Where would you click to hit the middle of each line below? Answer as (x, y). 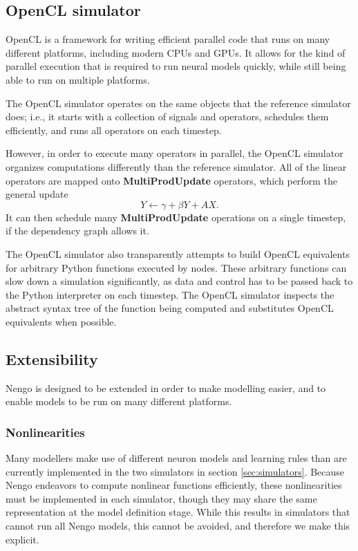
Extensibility (52, 358)
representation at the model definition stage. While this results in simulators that (178, 512)
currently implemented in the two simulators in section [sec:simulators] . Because (175, 471)
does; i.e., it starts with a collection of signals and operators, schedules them (167, 116)
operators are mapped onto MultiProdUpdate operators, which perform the (171, 180)
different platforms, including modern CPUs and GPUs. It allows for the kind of (176, 52)
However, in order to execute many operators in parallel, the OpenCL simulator (175, 153)
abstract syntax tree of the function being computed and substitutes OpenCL (170, 308)
